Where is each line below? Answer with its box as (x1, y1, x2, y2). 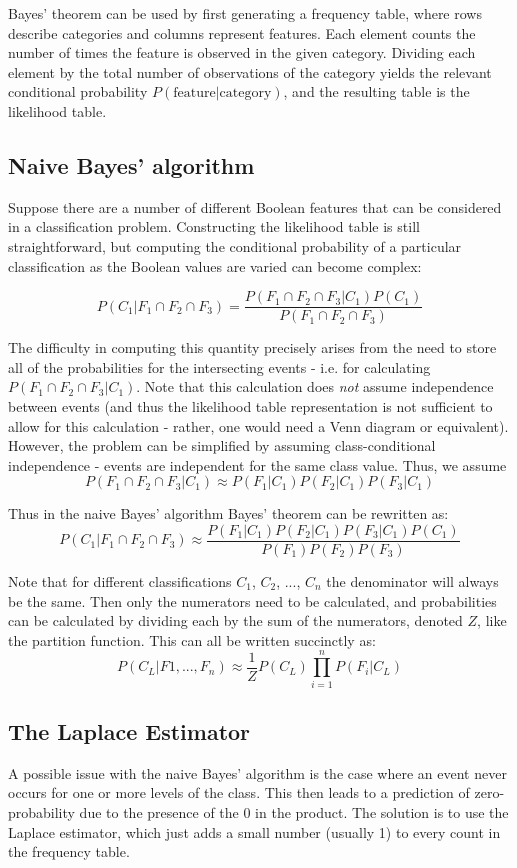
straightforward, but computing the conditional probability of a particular (8, 235, 462, 256)
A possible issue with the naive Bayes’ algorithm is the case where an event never (8, 762, 507, 783)
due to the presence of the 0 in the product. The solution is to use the (79, 801, 509, 822)
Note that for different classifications (8, 571, 232, 592)
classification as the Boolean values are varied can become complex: (8, 255, 422, 276)
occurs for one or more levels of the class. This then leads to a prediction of (8, 782, 470, 803)
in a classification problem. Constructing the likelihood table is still (8, 216, 420, 237)
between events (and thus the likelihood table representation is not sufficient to (8, 395, 493, 416)
